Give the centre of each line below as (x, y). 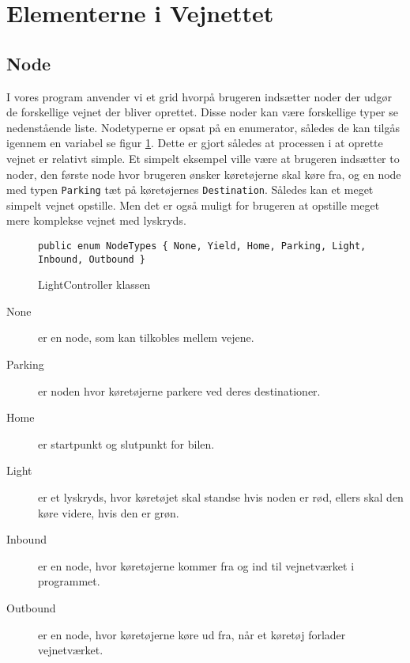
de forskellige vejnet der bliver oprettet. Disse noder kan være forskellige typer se (202, 112)
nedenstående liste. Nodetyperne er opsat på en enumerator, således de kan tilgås (203, 127)
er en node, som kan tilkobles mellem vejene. (146, 337)
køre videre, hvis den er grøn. (109, 512)
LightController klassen (94, 284)
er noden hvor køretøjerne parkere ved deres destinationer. (179, 390)
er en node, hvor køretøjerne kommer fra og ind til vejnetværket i (196, 565)
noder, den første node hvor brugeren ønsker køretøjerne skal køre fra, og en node (204, 174)
